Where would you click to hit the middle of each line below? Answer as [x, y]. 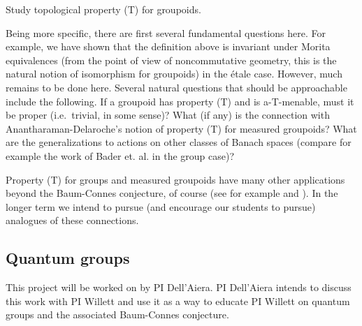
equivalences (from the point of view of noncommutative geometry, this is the [171, 60]
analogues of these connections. [72, 220]
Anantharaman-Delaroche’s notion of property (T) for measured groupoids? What [181, 128]
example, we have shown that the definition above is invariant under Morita [168, 46]
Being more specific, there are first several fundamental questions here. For [166, 32]
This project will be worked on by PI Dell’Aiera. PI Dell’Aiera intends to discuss [179, 287]
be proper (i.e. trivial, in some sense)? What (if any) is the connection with [168, 115]
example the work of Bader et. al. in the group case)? [120, 155]
